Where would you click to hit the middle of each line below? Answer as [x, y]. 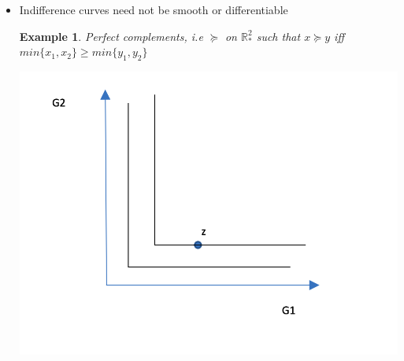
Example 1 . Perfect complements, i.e [111, 36]
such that [278, 36]
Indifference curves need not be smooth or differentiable [154, 9]
